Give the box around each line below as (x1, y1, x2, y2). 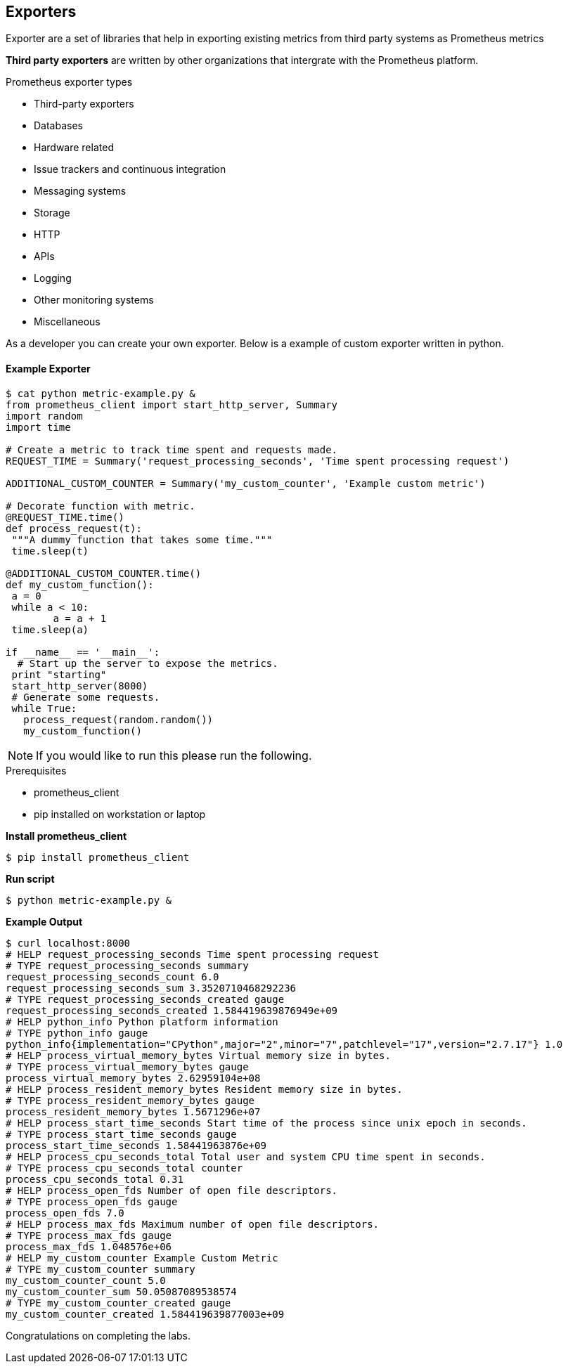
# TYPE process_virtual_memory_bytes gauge (6, 1060, 249, 1072)
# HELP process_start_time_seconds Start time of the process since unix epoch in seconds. (6, 1117, 527, 1129)
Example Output (6, 915, 83, 928)
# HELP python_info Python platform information (6, 1016, 278, 1027)
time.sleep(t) (11, 545, 89, 557)
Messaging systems (34, 185, 127, 197)
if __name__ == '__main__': (6, 646, 160, 658)
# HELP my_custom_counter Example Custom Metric (6, 1252, 278, 1264)
